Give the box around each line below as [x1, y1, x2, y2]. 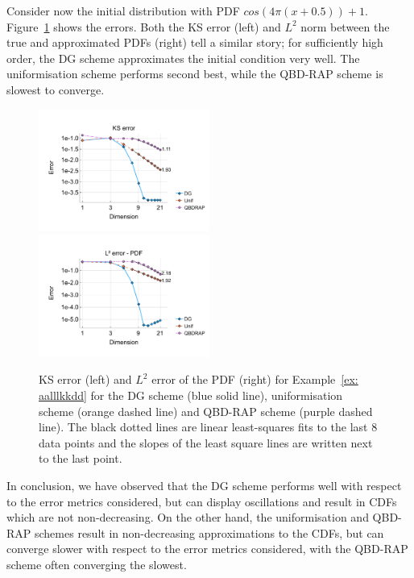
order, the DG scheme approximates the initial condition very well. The [6, 49, 360, 66]
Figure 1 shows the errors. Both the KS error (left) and [6, 18, 281, 35]
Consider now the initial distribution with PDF [6, 2, 240, 19]
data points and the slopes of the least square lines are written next [39, 434, 373, 451]
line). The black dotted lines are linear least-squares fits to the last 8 [39, 418, 378, 435]
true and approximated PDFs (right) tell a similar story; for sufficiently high [6, 34, 383, 51]
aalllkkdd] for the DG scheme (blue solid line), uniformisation [39, 387, 343, 403]
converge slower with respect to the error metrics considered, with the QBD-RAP [6, 540, 408, 557]
